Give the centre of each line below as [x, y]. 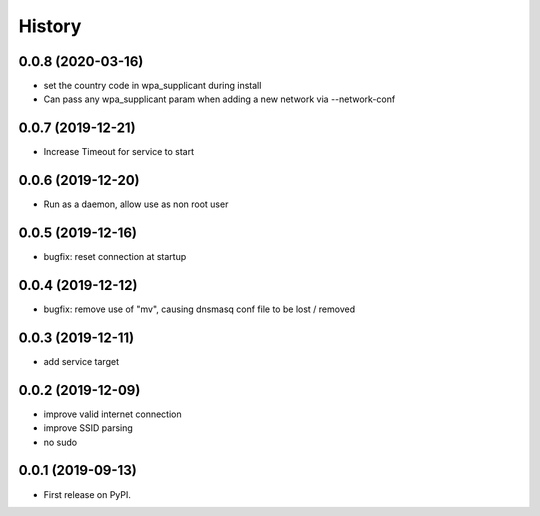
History [50, 26]
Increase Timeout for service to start [119, 152]
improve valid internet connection [112, 414]
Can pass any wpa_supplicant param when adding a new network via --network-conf [219, 99]
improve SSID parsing [88, 428]
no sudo [60, 442]
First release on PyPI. [87, 494]
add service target [81, 361]
